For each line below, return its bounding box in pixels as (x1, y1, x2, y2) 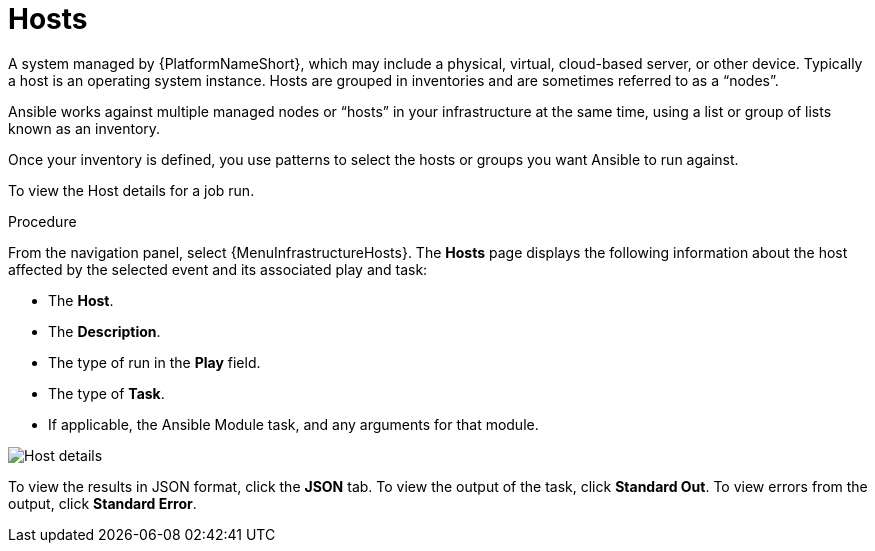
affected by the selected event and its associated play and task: (8, 260, 428, 278)
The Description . (48, 322, 161, 340)
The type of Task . (48, 384, 165, 402)
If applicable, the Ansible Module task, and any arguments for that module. (48, 415, 539, 433)
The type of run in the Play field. (48, 353, 261, 371)
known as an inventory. (8, 119, 161, 137)
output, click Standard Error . (8, 494, 197, 512)
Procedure (8, 212, 77, 230)
